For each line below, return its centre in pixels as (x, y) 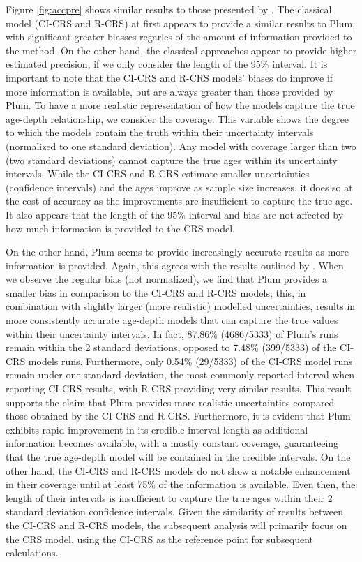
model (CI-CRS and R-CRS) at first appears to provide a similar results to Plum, (181, 23)
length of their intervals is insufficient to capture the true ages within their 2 (169, 497)
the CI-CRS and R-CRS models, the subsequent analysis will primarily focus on (176, 525)
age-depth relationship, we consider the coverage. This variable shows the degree (178, 118)
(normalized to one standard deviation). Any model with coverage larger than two (181, 146)
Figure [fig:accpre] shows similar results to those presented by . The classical (169, 9)
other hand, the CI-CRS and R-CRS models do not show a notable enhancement (178, 470)
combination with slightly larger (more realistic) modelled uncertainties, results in (181, 306)
